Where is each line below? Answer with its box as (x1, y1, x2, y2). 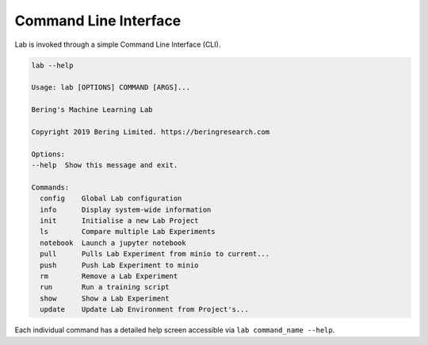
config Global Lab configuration (40, 194, 182, 203)
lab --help (31, 60, 74, 70)
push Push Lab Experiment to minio (40, 260, 199, 270)
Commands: (31, 182, 70, 192)
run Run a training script (40, 282, 170, 292)
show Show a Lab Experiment (40, 293, 170, 303)
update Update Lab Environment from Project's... (40, 305, 249, 314)
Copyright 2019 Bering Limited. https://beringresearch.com (31, 127, 270, 136)
